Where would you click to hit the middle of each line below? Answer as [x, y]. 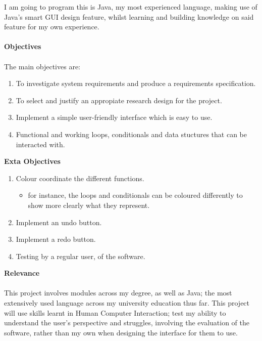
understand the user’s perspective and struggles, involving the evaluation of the [127, 323]
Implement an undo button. [59, 222]
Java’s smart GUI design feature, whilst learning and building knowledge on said [129, 16]
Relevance [22, 273]
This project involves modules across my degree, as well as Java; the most [118, 293]
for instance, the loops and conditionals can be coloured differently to [135, 195]
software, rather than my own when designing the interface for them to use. [121, 332]
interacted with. [40, 144]
